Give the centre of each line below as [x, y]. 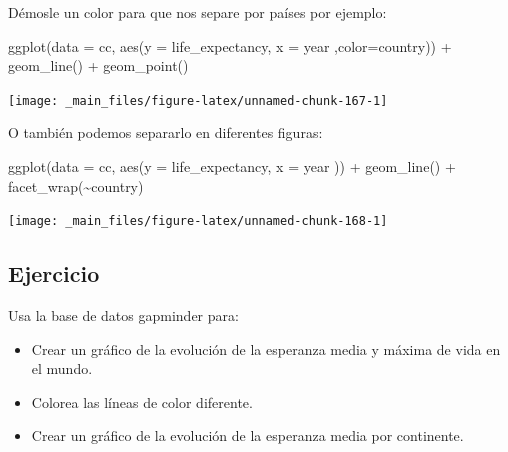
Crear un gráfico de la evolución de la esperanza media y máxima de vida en [266, 348]
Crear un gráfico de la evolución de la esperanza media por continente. [247, 435]
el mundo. [62, 368]
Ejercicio [54, 273]
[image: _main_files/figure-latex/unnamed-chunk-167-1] [198, 100]
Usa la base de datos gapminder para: [123, 315]
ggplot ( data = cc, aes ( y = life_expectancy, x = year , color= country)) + [230, 45]
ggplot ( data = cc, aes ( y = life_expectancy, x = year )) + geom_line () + [232, 166]
